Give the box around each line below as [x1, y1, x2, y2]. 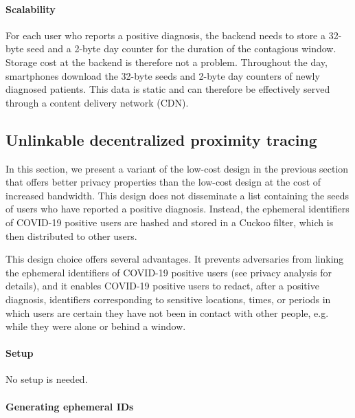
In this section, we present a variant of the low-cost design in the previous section [5, 161, 349, 175]
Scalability [5, 1, 56, 16]
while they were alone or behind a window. [5, 319, 186, 333]
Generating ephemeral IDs [5, 399, 134, 413]
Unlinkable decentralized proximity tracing [5, 129, 317, 150]
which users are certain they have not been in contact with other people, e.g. [5, 305, 329, 320]
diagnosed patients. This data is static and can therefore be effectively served [5, 82, 330, 96]
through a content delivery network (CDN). [5, 95, 189, 109]
